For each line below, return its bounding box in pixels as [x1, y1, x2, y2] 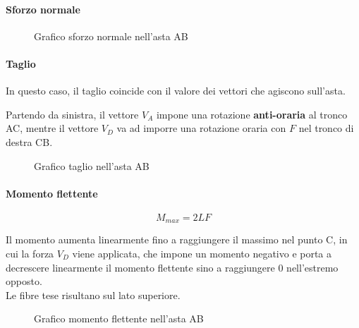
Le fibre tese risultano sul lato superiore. [6, 287, 181, 302]
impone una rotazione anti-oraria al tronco [156, 107, 348, 121]
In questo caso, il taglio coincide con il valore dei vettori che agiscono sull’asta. [6, 83, 346, 98]
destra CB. [6, 134, 53, 149]
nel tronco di [298, 121, 354, 135]
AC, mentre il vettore [6, 121, 99, 135]
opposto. [6, 274, 42, 288]
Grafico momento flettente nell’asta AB [34, 311, 204, 326]
